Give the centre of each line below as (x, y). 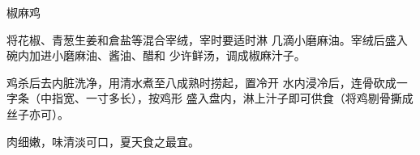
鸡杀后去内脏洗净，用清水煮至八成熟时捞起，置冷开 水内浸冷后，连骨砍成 (201, 82)
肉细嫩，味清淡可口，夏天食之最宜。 (103, 141)
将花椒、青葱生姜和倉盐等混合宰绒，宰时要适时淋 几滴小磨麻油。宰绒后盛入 (207, 39)
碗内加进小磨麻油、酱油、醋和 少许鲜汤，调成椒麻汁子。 (156, 55)
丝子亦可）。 (38, 113)
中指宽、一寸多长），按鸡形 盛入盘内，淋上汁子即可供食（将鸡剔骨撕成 (227, 98)
